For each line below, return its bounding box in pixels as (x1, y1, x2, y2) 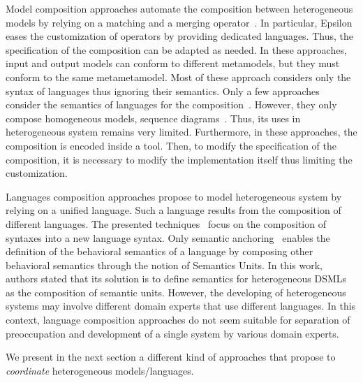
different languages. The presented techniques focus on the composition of (6, 216, 326, 231)
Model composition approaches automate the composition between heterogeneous (6, 1, 353, 15)
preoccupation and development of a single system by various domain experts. (6, 326, 339, 340)
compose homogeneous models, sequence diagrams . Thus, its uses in (6, 110, 301, 125)
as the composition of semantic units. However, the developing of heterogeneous (6, 284, 346, 299)
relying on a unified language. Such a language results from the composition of (6, 203, 341, 217)
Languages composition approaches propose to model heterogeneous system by (6, 189, 342, 203)
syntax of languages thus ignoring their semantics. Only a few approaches (6, 83, 320, 98)
